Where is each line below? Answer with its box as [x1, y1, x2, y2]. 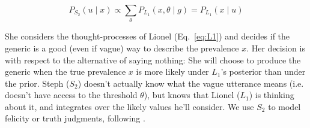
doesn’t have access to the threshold [5, 89, 138, 101]
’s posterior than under [220, 65, 306, 78]
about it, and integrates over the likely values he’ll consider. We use [5, 100, 254, 112]
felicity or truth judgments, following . [5, 112, 145, 124]
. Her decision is [246, 41, 305, 54]
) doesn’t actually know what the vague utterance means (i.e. [77, 77, 304, 89]
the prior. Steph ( [5, 77, 70, 89]
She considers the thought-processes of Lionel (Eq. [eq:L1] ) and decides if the [5, 30, 290, 42]
